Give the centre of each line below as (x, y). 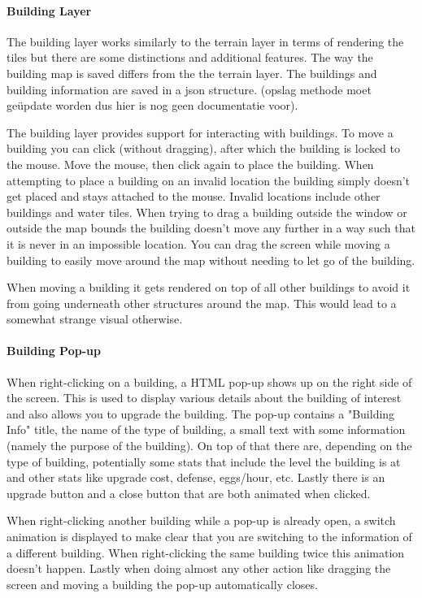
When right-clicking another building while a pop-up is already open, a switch (201, 520)
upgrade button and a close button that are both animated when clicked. (189, 493)
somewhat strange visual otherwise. (95, 319)
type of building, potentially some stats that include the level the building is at (204, 461)
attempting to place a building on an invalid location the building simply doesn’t (209, 180)
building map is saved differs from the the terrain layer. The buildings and (192, 73)
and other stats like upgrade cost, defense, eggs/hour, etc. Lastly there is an (196, 477)
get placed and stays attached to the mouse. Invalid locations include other (194, 196)
